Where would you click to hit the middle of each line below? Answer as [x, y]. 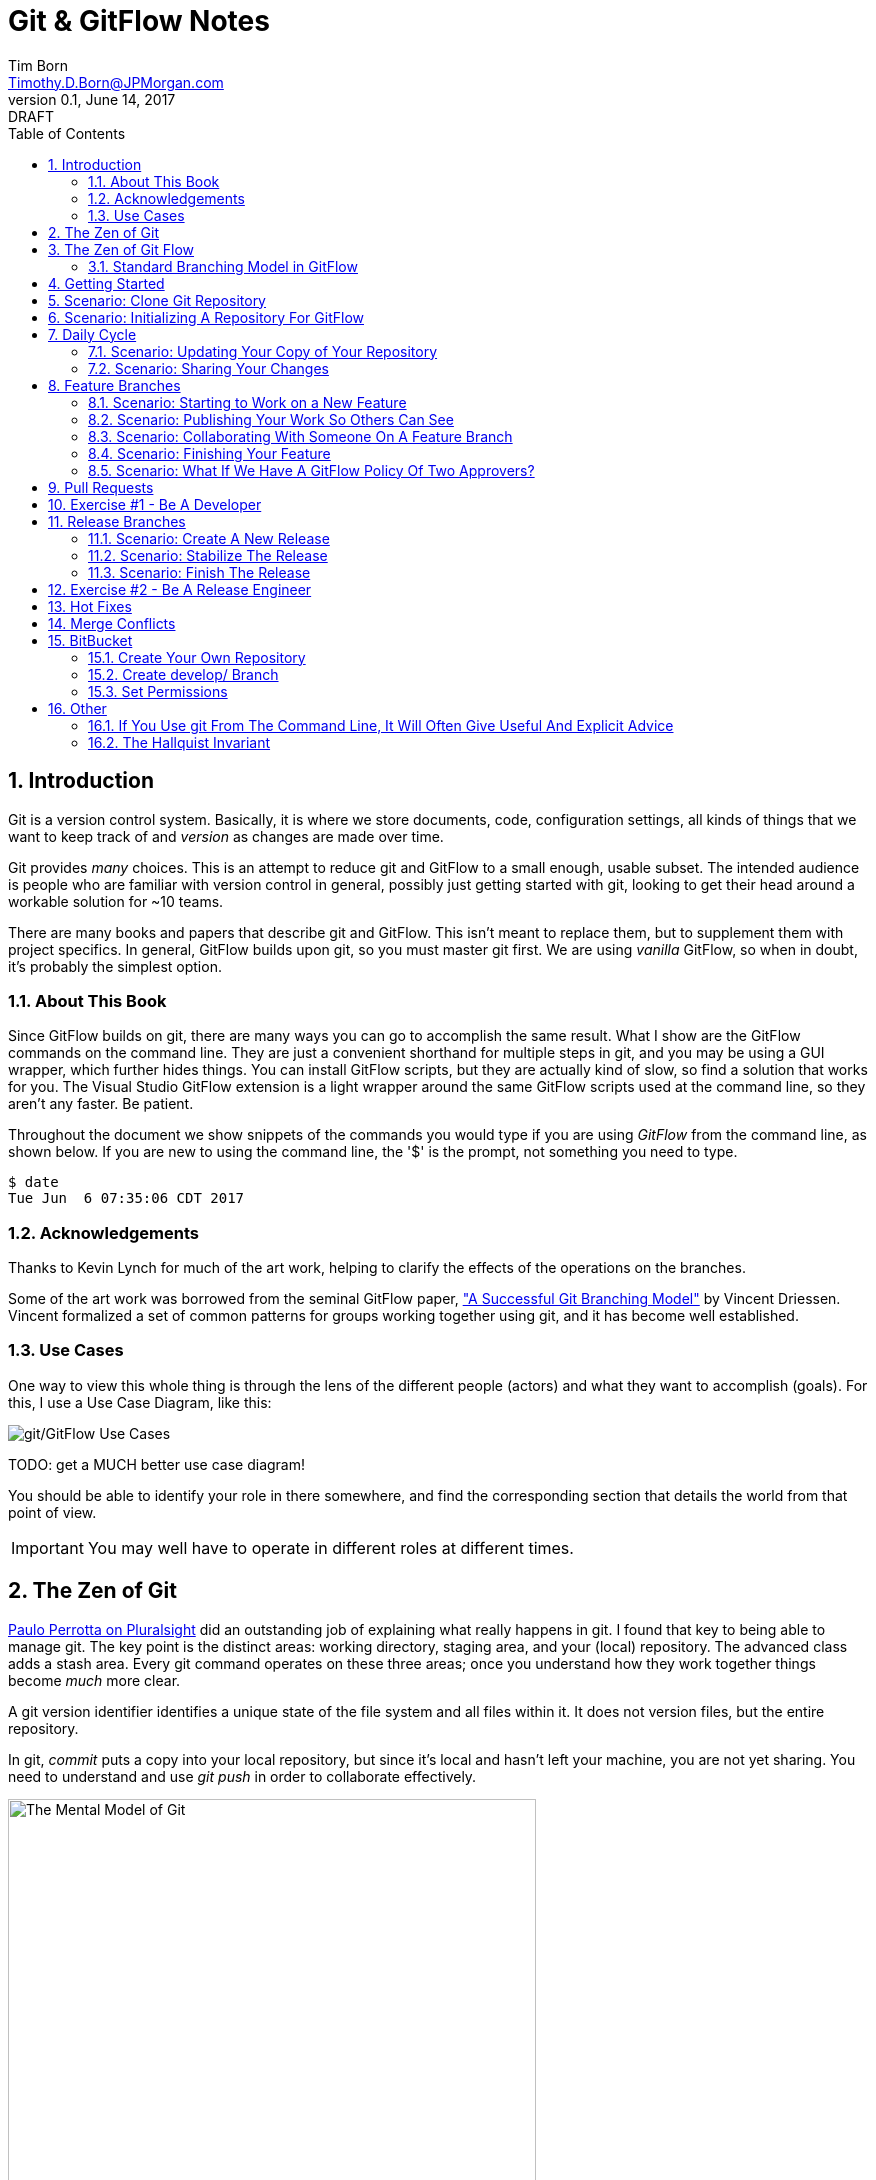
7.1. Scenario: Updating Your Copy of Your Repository [263, 351]
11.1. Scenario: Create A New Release [209, 538]
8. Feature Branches [114, 385]
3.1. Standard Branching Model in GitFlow [223, 266]
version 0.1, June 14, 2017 [92, 99]
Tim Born [38, 65]
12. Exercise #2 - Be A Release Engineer [180, 589]
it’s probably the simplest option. [115, 966]
